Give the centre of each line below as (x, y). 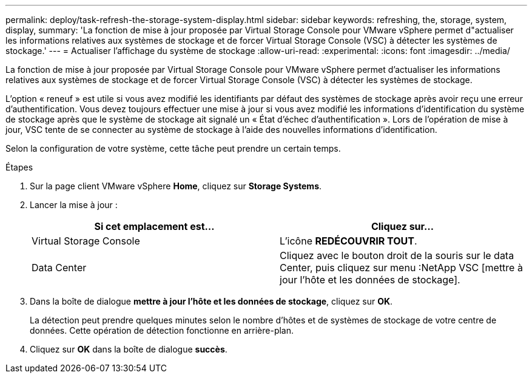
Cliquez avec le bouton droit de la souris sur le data (397, 255)
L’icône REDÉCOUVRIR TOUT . (348, 241)
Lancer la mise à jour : (74, 205)
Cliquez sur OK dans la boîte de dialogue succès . (129, 349)
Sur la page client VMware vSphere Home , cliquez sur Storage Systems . (176, 186)
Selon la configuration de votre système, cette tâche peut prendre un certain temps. (173, 148)
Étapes (19, 167)
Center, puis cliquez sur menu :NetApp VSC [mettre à (401, 268)
